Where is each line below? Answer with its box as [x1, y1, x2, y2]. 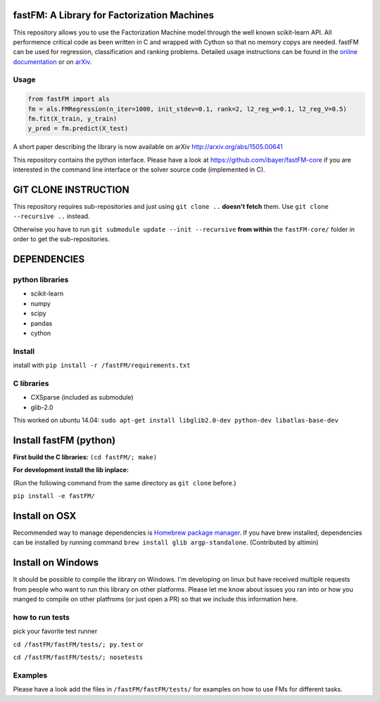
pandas [30, 319, 53, 327]
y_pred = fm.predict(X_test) [27, 125, 129, 133]
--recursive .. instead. [13, 212, 91, 221]
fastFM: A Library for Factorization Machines [13, 9, 215, 21]
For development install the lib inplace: [13, 466, 129, 474]
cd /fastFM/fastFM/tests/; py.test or [13, 640, 144, 649]
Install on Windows [13, 556, 99, 569]
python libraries [13, 275, 69, 285]
